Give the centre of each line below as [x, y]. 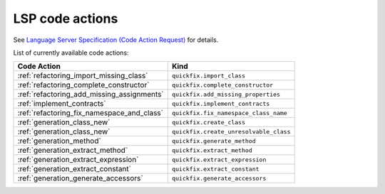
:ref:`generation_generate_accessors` [80, 178]
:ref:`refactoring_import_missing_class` [83, 76]
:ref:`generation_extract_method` [73, 151]
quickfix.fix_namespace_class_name [230, 113]
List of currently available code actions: [71, 53]
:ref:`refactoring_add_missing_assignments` [91, 95]
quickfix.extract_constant [215, 169]
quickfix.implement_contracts [221, 103]
